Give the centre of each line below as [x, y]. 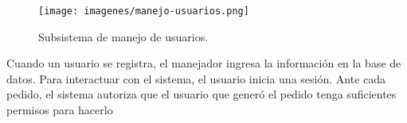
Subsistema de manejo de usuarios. [123, 36]
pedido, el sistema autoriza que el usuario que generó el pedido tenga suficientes [202, 94]
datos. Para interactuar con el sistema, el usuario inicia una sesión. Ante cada [196, 78]
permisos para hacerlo [60, 110]
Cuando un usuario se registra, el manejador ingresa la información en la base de [204, 63]
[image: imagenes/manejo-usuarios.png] [144, 11]
